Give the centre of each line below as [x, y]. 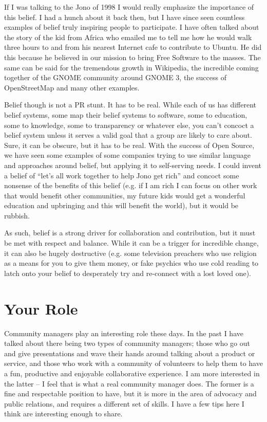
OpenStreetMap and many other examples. [72, 87]
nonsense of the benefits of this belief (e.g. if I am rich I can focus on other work [131, 185]
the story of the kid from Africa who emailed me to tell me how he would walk [128, 37]
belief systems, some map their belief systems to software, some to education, [126, 114]
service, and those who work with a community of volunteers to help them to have [133, 363]
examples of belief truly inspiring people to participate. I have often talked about [132, 27]
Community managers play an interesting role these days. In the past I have [124, 333]
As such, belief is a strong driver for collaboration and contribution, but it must [130, 233]
